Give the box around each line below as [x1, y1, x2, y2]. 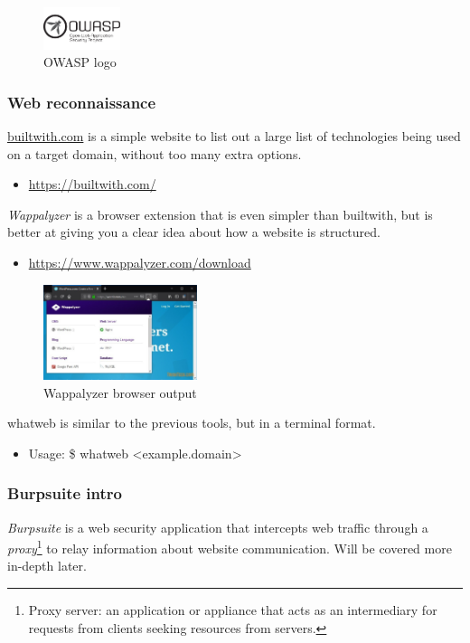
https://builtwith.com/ [28, 175, 156, 194]
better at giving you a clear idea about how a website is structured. [7, 222, 381, 241]
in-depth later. [7, 556, 87, 575]
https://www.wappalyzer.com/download [28, 252, 251, 271]
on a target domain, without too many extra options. [7, 144, 302, 163]
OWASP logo [43, 52, 117, 71]
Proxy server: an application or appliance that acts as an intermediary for [28, 600, 437, 619]
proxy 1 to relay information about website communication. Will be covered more [7, 536, 452, 557]
